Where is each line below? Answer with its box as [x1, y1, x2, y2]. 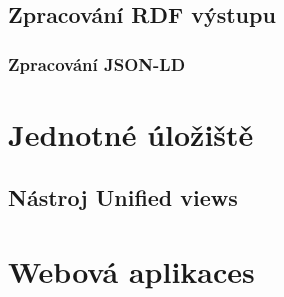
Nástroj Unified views [8, 182, 238, 213]
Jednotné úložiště [8, 113, 254, 154]
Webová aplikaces [8, 250, 255, 291]
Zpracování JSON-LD [8, 51, 186, 76]
